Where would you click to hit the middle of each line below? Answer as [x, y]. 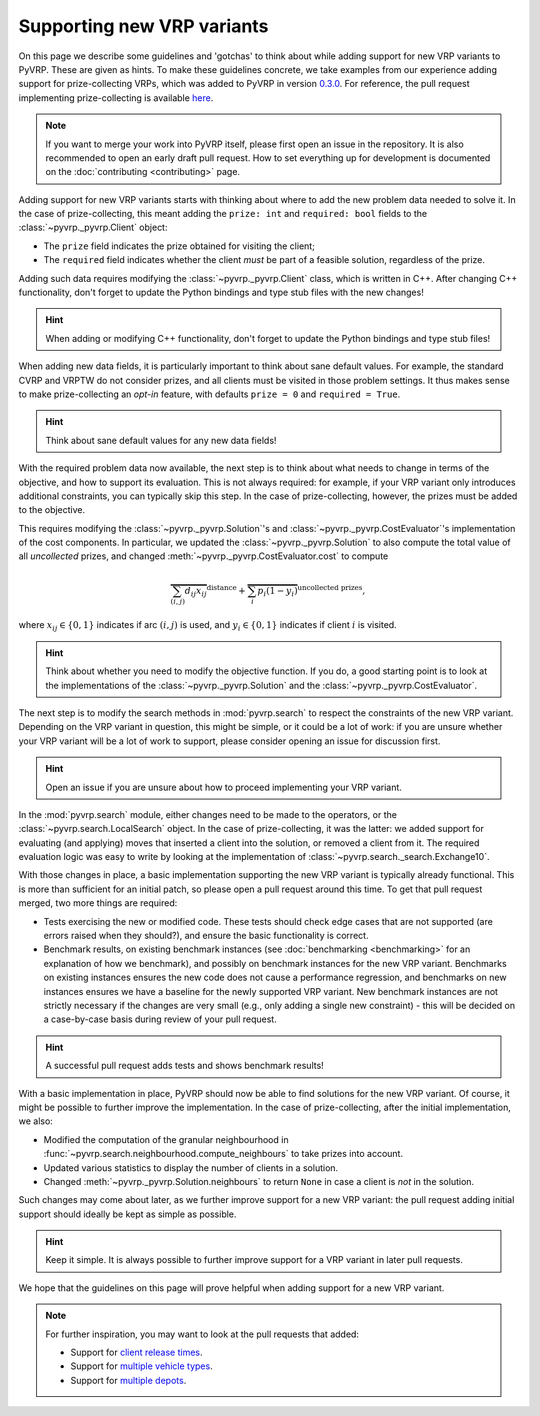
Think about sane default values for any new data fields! [161, 440]
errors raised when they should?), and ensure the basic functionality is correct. [206, 936]
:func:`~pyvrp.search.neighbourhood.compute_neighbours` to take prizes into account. [223, 1154]
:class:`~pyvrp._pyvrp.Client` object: [93, 227]
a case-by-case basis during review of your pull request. [160, 1019]
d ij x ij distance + [215, 591]
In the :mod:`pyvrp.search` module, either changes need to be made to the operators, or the [207, 814]
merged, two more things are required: [98, 903]
